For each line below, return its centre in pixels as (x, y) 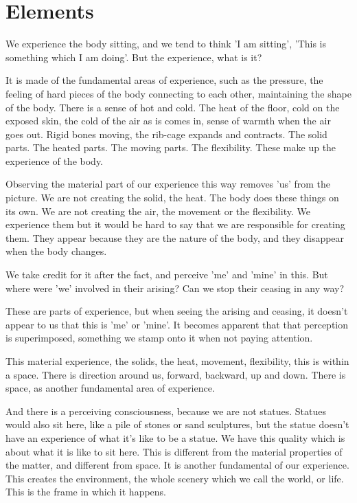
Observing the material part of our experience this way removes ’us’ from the (168, 184)
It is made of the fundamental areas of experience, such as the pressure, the (164, 80)
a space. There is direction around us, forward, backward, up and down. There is (176, 374)
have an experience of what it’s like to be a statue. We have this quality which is (175, 437)
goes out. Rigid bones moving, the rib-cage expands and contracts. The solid (166, 134)
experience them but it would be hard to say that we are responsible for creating (175, 224)
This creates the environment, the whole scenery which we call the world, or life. (175, 478)
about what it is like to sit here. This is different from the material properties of (174, 451)
